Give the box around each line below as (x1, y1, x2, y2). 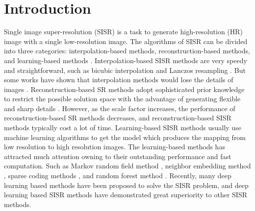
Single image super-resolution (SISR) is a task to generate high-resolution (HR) (4, 26, 243, 37)
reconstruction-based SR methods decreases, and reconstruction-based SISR (4, 113, 231, 123)
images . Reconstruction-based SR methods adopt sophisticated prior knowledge (4, 84, 245, 94)
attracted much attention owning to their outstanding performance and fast (4, 151, 231, 161)
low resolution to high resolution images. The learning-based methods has (4, 141, 225, 152)
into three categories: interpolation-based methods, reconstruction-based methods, (4, 46, 250, 56)
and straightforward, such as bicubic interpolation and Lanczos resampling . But (4, 65, 246, 75)
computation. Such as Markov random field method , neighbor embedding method (4, 161, 251, 171)
